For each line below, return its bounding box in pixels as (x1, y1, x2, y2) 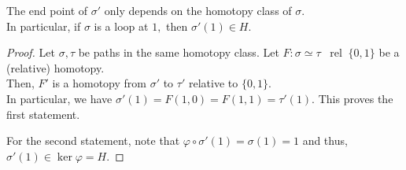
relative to (188, 75, 238, 91)
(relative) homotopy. (6, 59, 105, 76)
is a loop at (94, 17, 149, 34)
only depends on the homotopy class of (104, 2, 292, 18)
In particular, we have (6, 90, 113, 106)
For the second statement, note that (6, 132, 180, 149)
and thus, (302, 132, 348, 149)
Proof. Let (6, 44, 55, 61)
